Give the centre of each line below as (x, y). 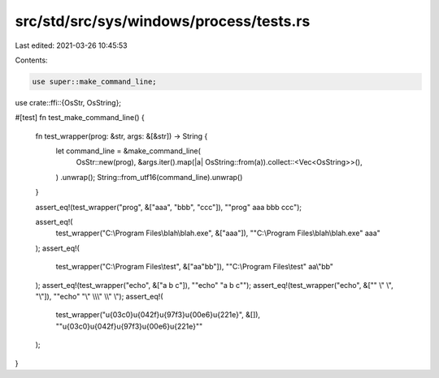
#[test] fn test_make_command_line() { (80, 118)
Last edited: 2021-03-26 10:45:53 (71, 45)
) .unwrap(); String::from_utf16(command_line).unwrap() (149, 177)
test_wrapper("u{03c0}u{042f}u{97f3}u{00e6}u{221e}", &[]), (158, 315)
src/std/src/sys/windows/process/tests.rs (163, 21)
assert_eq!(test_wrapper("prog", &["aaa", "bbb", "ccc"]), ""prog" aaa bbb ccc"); (169, 207)
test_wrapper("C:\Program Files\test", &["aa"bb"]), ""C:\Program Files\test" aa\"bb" (194, 267)
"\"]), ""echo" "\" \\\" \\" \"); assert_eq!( (99, 296)
